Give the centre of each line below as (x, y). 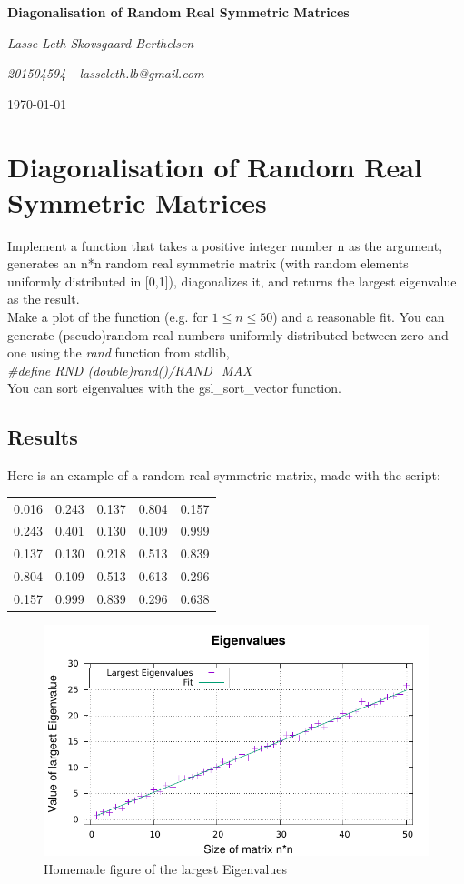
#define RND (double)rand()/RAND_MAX (130, 370)
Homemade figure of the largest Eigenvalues (165, 869)
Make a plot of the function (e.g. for (108, 317)
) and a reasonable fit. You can (359, 317)
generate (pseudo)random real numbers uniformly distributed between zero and (228, 334)
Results (43, 437)
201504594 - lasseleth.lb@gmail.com (106, 73)
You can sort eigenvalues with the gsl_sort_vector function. (174, 388)
